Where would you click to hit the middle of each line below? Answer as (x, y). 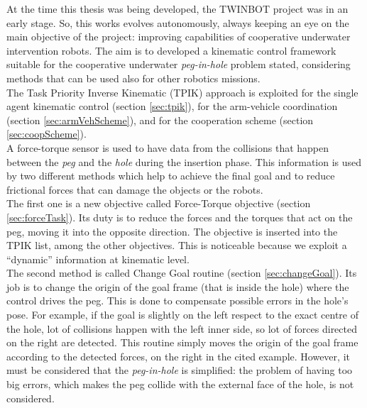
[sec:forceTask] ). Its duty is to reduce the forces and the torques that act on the (180, 217)
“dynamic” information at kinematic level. (98, 259)
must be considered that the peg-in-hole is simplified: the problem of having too (180, 370)
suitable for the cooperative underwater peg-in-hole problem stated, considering (179, 64)
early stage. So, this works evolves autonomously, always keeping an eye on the (178, 22)
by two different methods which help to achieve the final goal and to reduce (171, 176)
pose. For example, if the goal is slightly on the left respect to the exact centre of (183, 315)
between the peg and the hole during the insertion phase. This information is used (184, 161)
